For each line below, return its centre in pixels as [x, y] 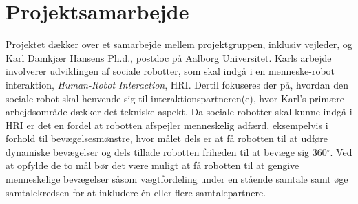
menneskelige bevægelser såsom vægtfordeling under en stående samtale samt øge [177, 179]
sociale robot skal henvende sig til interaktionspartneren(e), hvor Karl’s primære [175, 98]
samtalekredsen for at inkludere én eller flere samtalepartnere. [136, 192]
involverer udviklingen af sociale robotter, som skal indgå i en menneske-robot [170, 71]
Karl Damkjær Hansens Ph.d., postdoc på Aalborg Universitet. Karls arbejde [169, 57]
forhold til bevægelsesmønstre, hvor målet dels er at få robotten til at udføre [167, 138]
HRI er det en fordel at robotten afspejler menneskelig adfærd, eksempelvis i [167, 125]
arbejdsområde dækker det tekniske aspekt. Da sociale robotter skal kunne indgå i [179, 112]
